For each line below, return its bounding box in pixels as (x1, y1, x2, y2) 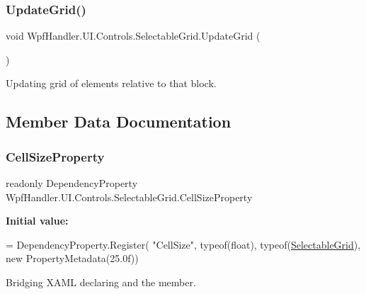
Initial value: (6, 213, 69, 228)
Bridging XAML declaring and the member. (6, 274, 196, 289)
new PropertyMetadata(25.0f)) (6, 251, 139, 266)
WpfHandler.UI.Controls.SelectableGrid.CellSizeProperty (6, 189, 253, 204)
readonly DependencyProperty (6, 176, 138, 190)
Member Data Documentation (6, 111, 231, 132)
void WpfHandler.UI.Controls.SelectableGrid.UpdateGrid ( (6, 28, 261, 43)
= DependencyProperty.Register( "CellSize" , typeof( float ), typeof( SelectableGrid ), (6, 237, 361, 251)
